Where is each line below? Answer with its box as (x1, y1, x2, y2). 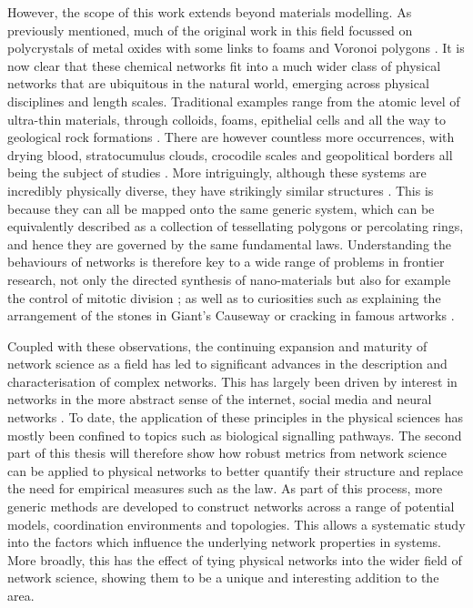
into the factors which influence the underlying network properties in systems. (7, 532, 441, 552)
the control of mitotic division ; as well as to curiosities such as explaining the (7, 288, 441, 307)
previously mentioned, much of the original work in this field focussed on (7, 20, 413, 39)
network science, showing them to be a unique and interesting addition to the (7, 568, 439, 587)
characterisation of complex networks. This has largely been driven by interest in (7, 371, 458, 390)
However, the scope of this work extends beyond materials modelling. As (7, 3, 412, 21)
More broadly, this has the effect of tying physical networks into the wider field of (7, 550, 462, 569)
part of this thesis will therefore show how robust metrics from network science (7, 443, 447, 462)
